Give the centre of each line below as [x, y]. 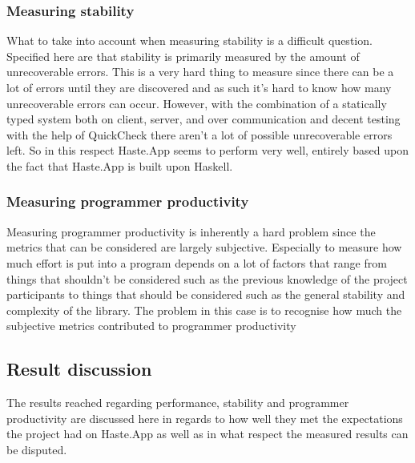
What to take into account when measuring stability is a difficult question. [189, 40]
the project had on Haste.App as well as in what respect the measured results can [207, 434]
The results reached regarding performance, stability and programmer [178, 403]
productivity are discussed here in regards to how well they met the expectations [205, 418]
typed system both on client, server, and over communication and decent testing [203, 119]
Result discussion [79, 369]
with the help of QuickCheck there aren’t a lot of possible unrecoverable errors [199, 134]
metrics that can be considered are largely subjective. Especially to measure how [204, 247]
